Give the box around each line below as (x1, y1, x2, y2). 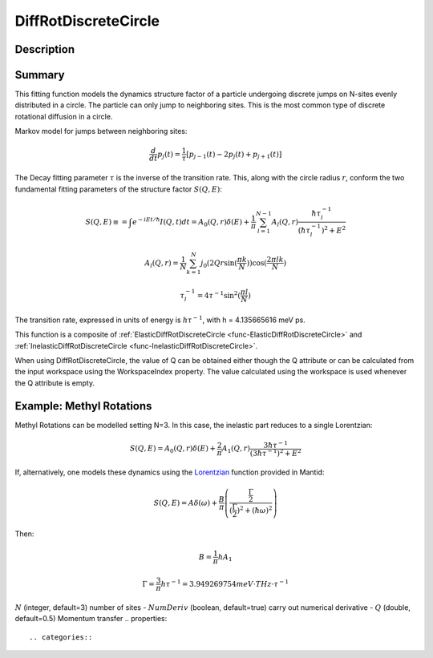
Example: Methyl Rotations (14, 399, 152, 413)
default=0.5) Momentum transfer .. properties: (14, 614, 168, 624)
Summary (14, 68, 65, 82)
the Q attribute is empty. (14, 377, 95, 388)
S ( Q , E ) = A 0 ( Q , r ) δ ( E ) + (129, 444, 216, 454)
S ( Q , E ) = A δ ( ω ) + (153, 498, 218, 507)
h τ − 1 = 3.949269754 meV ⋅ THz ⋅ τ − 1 (160, 578, 289, 588)
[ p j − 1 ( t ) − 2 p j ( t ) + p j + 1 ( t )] (185, 149, 282, 160)
